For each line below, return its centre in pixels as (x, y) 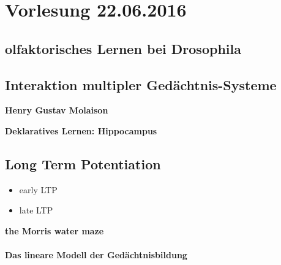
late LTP (36, 210)
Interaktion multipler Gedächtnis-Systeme (141, 84)
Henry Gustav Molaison (57, 110)
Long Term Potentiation (83, 163)
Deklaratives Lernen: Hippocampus (81, 130)
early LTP (38, 189)
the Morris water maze (54, 230)
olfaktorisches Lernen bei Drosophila (123, 48)
